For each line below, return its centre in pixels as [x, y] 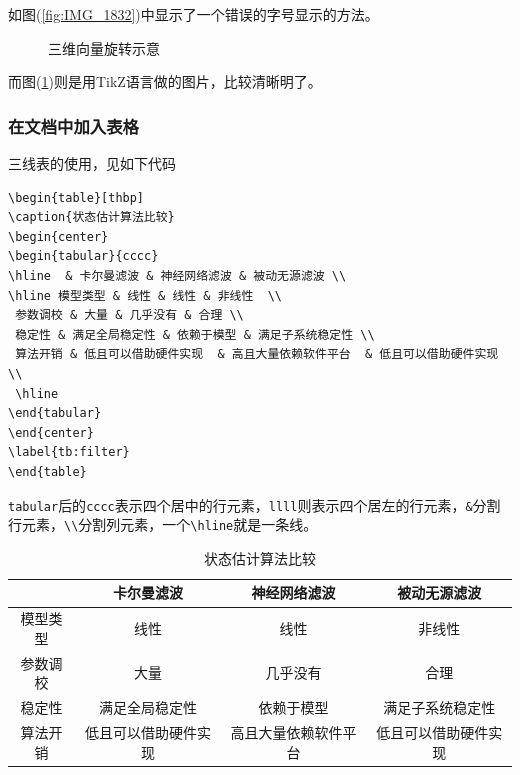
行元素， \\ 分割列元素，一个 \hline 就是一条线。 [163, 524]
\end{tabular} [55, 413]
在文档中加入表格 [73, 125]
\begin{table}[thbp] [76, 197]
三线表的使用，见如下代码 [92, 163]
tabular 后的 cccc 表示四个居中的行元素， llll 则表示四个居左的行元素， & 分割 [254, 504]
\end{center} [51, 432]
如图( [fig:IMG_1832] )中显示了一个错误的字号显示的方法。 [193, 14]
